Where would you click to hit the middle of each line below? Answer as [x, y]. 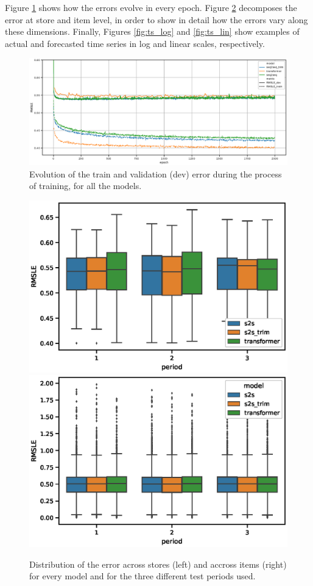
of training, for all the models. [86, 186]
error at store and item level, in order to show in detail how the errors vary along [156, 19]
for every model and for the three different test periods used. [142, 576]
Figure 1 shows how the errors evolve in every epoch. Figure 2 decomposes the [151, 7]
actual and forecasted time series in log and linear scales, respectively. [135, 43]
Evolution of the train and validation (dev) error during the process [156, 173]
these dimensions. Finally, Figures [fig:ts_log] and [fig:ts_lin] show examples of [152, 31]
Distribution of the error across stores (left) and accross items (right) [158, 564]
